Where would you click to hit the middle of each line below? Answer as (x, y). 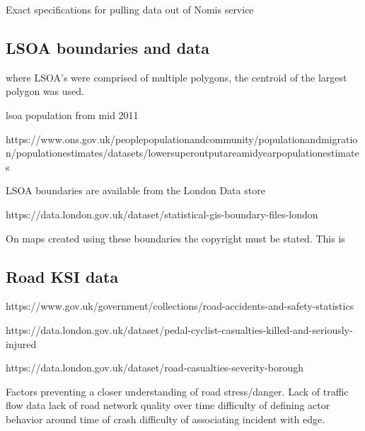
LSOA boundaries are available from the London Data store (135, 190)
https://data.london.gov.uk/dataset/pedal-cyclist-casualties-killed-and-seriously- (179, 329)
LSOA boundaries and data (108, 47)
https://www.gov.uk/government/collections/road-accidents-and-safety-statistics (180, 306)
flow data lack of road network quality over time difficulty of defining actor (168, 405)
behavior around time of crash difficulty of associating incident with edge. (166, 419)
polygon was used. (45, 91)
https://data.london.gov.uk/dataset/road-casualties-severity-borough (155, 368)
